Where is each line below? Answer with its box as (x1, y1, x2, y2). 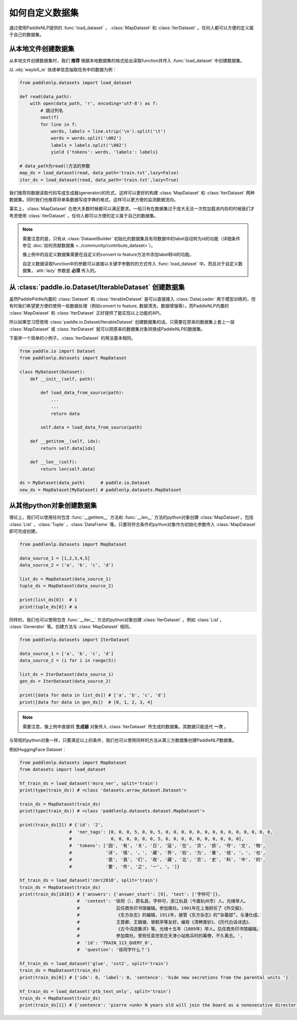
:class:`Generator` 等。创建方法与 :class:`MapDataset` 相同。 (9, 624, 134, 629)
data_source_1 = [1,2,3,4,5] (19, 555, 91, 561)
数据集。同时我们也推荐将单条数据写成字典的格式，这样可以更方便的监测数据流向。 (9, 197, 178, 203)
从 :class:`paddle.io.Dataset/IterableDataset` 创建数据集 (9, 283, 185, 291)
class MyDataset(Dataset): (19, 369, 85, 375)
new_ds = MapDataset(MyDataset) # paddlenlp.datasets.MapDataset (19, 487, 182, 492)
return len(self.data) (40, 466, 96, 472)
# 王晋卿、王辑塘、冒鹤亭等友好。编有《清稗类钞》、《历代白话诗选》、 (77, 919, 253, 925)
